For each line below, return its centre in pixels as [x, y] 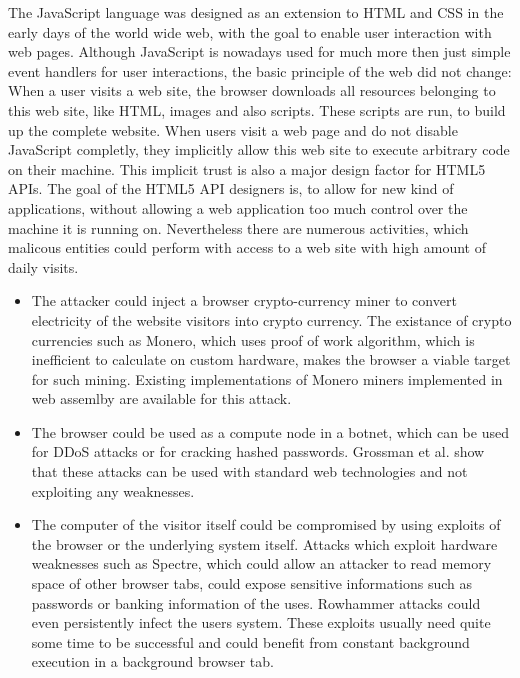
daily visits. [43, 266]
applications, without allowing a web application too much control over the [238, 207]
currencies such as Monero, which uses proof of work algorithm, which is [253, 339]
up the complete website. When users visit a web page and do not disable [233, 129]
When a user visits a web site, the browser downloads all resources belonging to [252, 90]
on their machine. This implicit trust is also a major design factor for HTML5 [247, 168]
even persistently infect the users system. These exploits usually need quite [261, 622]
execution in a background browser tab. [152, 661]
